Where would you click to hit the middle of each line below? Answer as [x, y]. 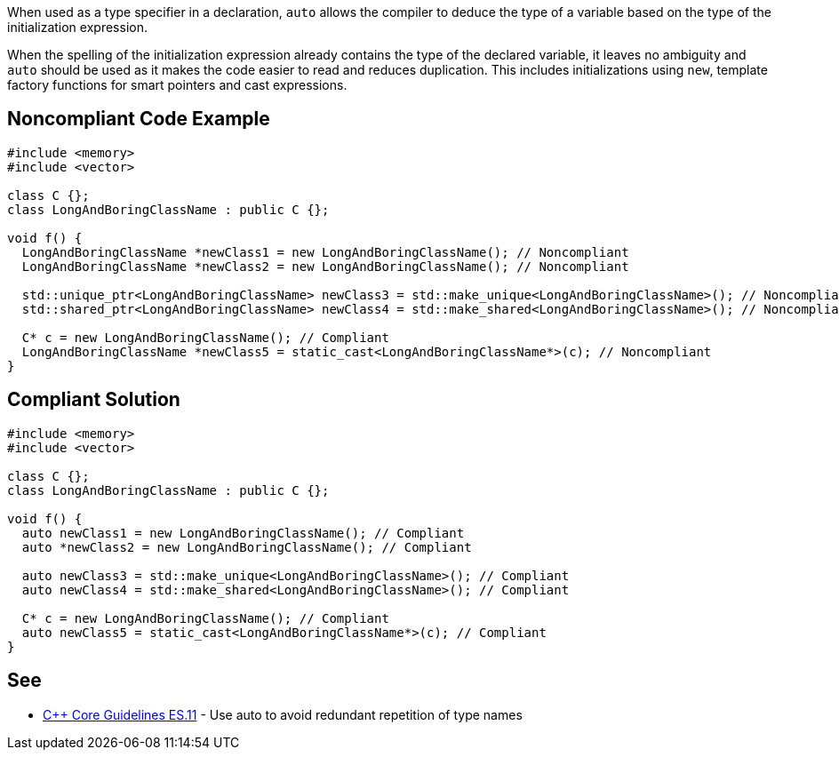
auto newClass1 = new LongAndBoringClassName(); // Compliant [243, 533]
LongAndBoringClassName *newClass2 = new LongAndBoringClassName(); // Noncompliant [325, 266]
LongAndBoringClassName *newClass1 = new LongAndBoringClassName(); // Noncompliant [325, 252]
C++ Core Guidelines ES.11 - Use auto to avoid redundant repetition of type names [283, 714]
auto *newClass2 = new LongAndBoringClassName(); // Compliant [247, 547]
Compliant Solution [94, 400]
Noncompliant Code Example [139, 119]
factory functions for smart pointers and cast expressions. [177, 85]
